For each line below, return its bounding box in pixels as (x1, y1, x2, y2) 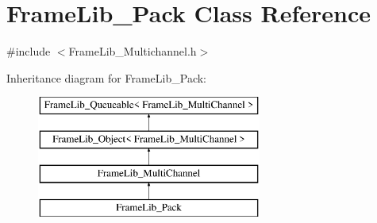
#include (6, 43, 51, 60)
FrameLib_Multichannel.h (68, 43, 197, 60)
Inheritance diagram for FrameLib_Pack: (6, 69, 206, 86)
